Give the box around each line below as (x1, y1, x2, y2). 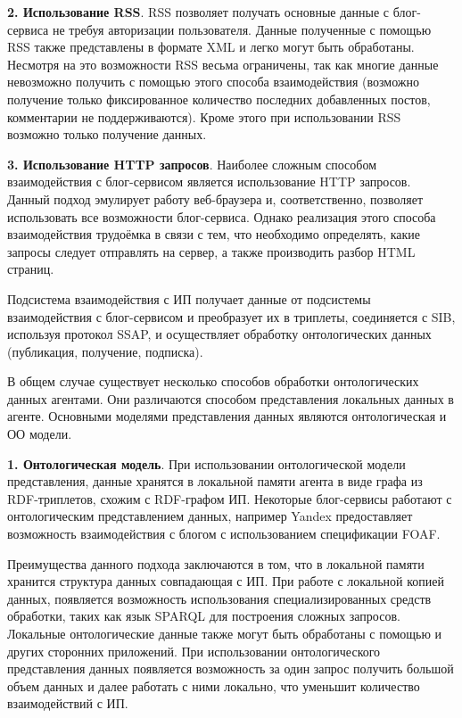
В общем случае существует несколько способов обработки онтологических (7, 372, 419, 391)
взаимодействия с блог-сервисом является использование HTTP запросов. (7, 172, 411, 191)
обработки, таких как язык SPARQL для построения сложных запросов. (7, 607, 400, 625)
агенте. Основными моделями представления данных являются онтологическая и (7, 407, 447, 425)
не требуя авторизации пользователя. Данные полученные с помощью (52, 20, 432, 38)
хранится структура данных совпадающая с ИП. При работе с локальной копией (7, 572, 445, 590)
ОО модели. (7, 425, 72, 443)
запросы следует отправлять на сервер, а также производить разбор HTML (7, 242, 416, 260)
